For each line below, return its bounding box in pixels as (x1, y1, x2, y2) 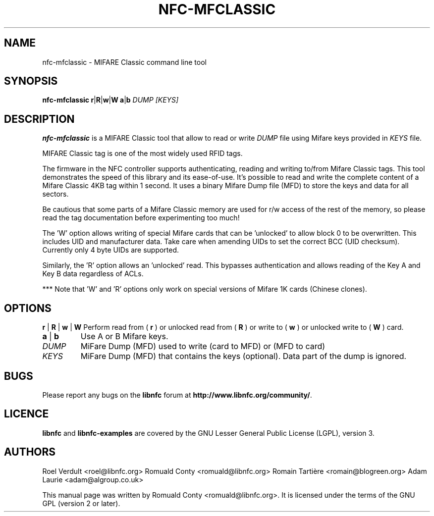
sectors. (42, 190, 69, 199)
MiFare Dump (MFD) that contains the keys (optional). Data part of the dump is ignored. (80, 351, 407, 361)
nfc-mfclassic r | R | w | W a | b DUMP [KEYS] (42, 96, 179, 104)
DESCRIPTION (4, 112, 75, 125)
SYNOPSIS (4, 75, 58, 88)
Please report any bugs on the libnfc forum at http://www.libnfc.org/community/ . (42, 390, 312, 399)
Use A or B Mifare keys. (80, 331, 168, 342)
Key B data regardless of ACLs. (42, 269, 144, 278)
